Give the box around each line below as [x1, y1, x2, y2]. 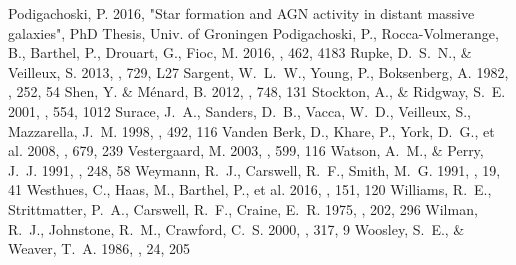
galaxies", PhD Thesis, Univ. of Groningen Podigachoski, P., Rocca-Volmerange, [8, 22, 499, 43]
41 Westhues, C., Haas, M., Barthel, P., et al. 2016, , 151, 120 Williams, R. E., [8, 179, 492, 200]
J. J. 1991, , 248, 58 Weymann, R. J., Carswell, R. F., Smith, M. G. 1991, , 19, [8, 159, 501, 180]
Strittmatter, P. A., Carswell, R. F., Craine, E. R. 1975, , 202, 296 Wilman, [8, 198, 478, 219]
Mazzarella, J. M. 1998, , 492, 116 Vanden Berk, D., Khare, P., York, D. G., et [8, 120, 495, 141]
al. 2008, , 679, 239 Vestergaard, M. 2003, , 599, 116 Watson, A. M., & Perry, [8, 140, 484, 161]
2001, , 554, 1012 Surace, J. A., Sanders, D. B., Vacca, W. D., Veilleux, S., [8, 100, 471, 121]
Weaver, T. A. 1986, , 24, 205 [8, 238, 191, 259]
